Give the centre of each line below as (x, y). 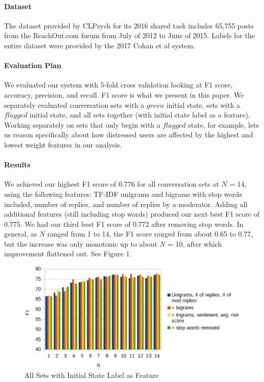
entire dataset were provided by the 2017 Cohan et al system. (100, 45)
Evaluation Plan (33, 65)
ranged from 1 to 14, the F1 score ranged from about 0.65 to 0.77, (150, 234)
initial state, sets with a (203, 105)
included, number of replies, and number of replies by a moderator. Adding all (126, 204)
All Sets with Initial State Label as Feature (92, 375)
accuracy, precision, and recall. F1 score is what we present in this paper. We (124, 94)
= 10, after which (195, 243)
